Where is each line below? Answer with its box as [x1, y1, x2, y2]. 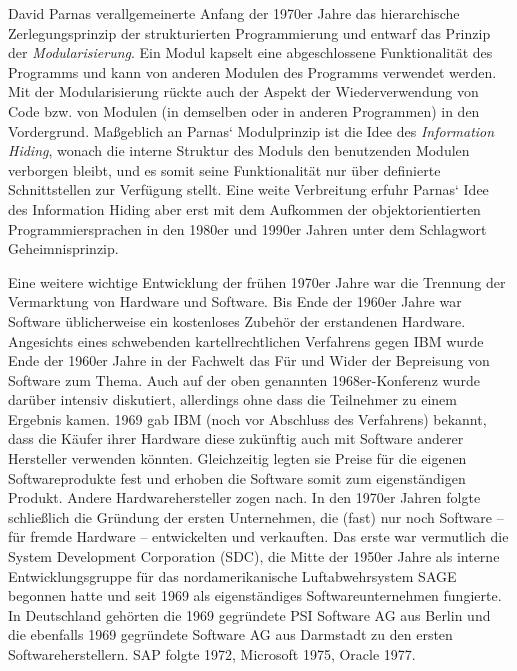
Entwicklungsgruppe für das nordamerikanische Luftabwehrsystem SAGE [8, 565, 457, 586]
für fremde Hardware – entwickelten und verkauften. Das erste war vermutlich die [8, 526, 509, 547]
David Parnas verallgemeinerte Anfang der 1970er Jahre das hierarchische [8, 3, 460, 23]
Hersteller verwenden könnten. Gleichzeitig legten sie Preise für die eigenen [8, 448, 467, 469]
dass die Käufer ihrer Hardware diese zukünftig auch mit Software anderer [8, 428, 464, 449]
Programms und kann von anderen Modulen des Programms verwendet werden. [8, 61, 497, 82]
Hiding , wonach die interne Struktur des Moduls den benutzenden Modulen [8, 140, 470, 161]
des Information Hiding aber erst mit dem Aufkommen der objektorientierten [8, 198, 481, 219]
